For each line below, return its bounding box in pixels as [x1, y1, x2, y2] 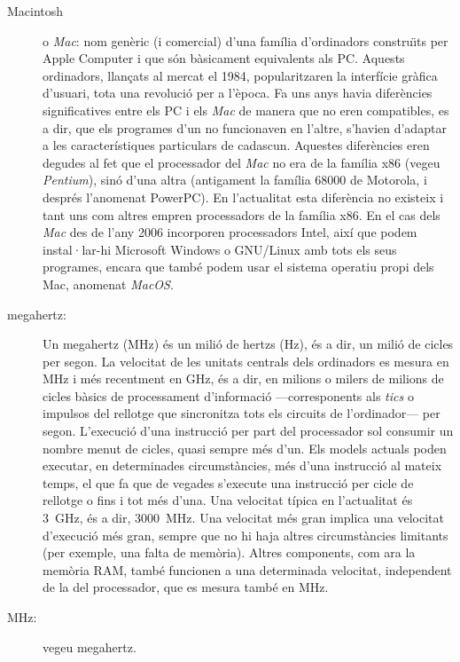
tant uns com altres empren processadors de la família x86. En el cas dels [43, 205, 441, 224]
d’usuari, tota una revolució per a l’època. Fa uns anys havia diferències [43, 83, 433, 102]
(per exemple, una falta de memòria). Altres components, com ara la [43, 543, 416, 562]
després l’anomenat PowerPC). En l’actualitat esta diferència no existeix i [43, 187, 444, 206]
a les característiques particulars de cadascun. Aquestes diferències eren [43, 136, 430, 154]
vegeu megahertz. [43, 637, 136, 656]
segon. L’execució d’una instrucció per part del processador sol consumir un [43, 422, 454, 440]
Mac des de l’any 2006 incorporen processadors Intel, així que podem [43, 223, 417, 241]
